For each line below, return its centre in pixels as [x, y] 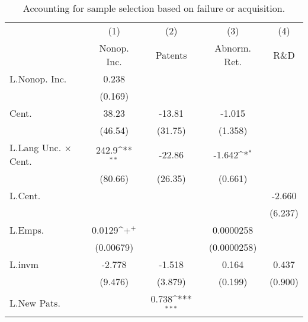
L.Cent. [25, 195]
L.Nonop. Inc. [38, 79]
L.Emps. [27, 230]
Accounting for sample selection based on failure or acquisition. [154, 8]
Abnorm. [233, 48]
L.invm [24, 264]
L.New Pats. [35, 303]
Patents [171, 55]
